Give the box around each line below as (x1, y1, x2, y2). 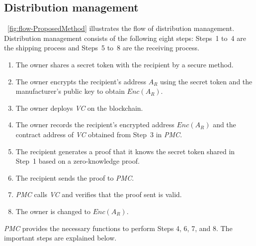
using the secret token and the (160, 76, 253, 86)
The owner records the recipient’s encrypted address (15, 119, 174, 130)
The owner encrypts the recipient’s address (15, 76, 146, 86)
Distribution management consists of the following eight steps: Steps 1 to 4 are (4, 32, 246, 43)
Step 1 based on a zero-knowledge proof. (15, 156, 140, 166)
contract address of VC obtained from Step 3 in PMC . (15, 129, 182, 139)
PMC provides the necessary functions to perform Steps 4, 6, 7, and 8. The (4, 223, 233, 233)
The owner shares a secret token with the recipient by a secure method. (15, 59, 234, 69)
